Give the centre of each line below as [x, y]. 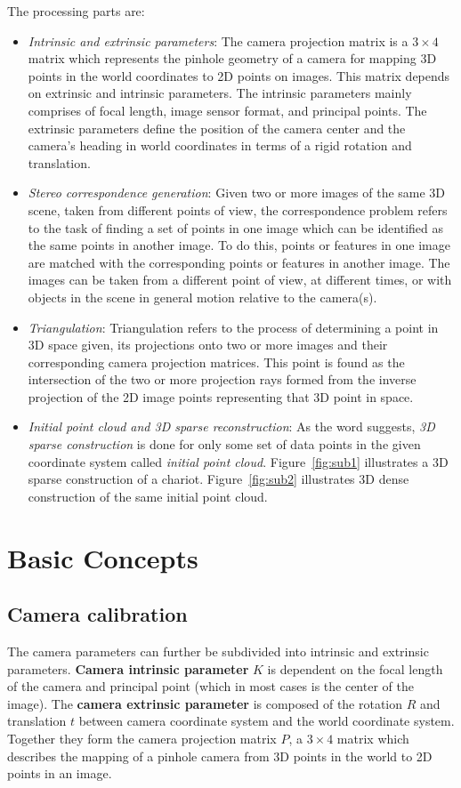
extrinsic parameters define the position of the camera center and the [217, 128]
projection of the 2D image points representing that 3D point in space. [221, 396]
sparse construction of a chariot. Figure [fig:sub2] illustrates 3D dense [218, 479]
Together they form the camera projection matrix [142, 738]
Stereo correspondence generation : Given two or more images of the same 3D [237, 193]
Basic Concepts [103, 557]
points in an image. [60, 773]
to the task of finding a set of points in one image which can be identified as [235, 227]
